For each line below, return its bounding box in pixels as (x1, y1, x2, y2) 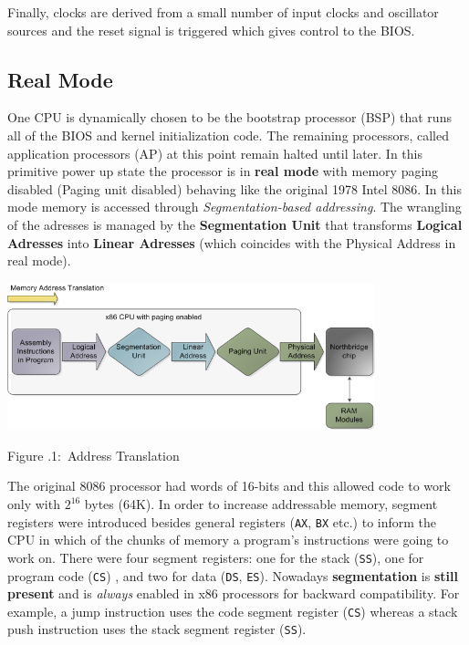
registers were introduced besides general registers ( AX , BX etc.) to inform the (7, 512, 437, 531)
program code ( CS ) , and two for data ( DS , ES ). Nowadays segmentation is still (7, 566, 458, 585)
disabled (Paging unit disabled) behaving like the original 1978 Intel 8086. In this (7, 179, 462, 198)
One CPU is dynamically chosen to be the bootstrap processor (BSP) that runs (7, 108, 452, 127)
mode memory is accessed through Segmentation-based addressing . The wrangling (7, 197, 462, 216)
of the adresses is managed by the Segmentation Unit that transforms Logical (7, 214, 463, 234)
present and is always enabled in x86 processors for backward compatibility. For (7, 584, 460, 603)
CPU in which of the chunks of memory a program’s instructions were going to (7, 530, 449, 549)
